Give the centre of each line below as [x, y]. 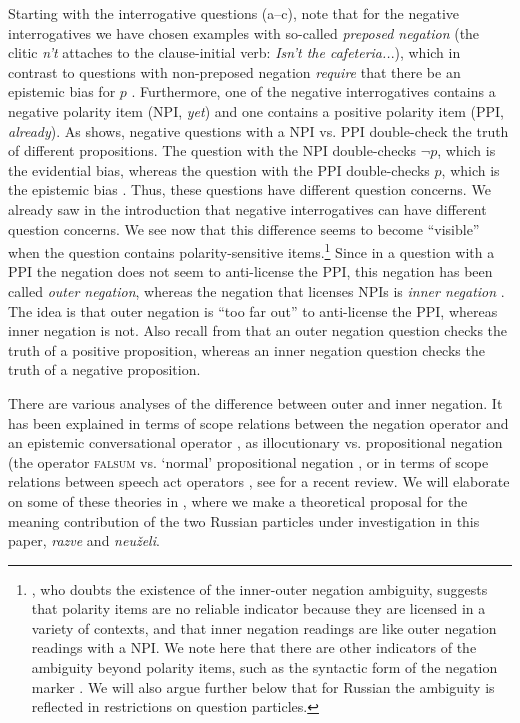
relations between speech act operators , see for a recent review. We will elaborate [259, 481]
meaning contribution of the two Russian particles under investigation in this [244, 520]
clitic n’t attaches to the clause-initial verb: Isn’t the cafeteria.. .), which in [234, 52]
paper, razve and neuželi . [84, 540]
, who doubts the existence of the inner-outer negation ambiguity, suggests [259, 588]
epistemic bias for [62, 91]
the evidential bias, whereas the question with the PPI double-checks [219, 169]
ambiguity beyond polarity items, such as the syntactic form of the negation [264, 667]
